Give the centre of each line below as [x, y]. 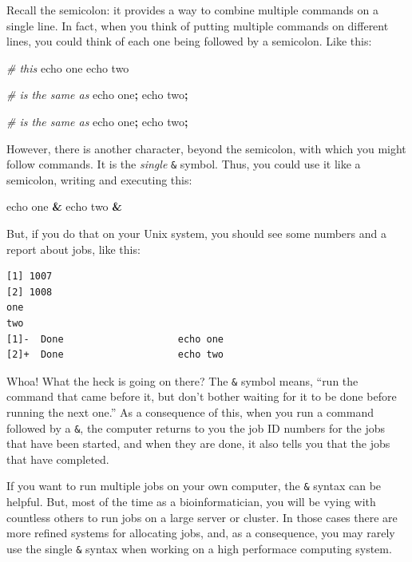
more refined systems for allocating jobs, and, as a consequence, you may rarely [201, 533]
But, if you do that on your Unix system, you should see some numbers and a [196, 233]
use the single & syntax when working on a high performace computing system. [199, 548]
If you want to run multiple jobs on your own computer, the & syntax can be [194, 486]
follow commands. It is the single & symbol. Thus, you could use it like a [184, 164]
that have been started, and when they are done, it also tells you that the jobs [198, 443]
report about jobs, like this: [73, 249]
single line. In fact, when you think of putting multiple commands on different [198, 25]
